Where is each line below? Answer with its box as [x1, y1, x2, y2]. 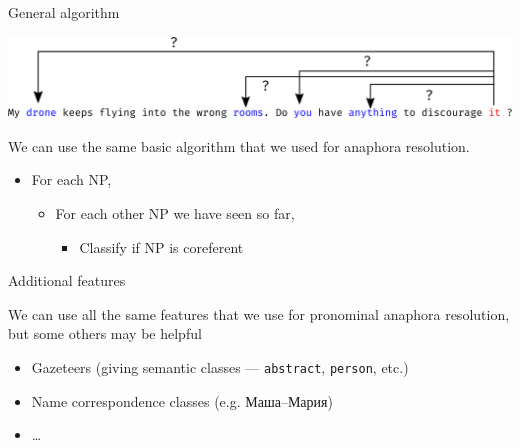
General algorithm [8, 2, 120, 22]
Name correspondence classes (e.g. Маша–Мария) [31, 390, 333, 411]
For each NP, [31, 169, 112, 190]
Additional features [8, 270, 126, 291]
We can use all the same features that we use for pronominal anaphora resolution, [8, 303, 510, 324]
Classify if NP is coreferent [79, 236, 244, 257]
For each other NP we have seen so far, [55, 203, 295, 224]
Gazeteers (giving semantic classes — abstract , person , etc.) [31, 357, 409, 378]
